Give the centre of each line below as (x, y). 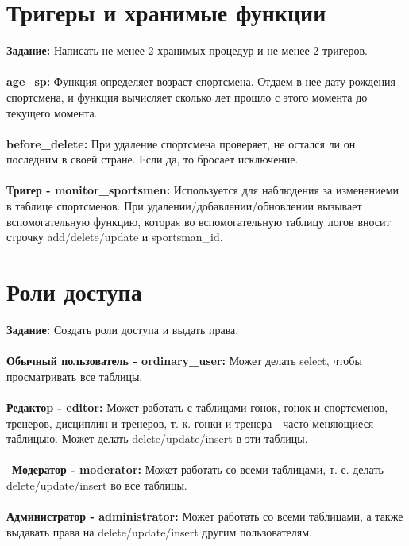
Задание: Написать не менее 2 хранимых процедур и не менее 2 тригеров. (187, 50)
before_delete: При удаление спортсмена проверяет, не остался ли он (181, 143)
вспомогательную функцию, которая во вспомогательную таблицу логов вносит (199, 221)
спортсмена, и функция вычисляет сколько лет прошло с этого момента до (187, 96)
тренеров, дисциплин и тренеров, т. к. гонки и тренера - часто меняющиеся (190, 423)
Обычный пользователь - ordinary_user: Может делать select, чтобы (184, 361)
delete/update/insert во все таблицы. (97, 484)
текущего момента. (52, 112)
